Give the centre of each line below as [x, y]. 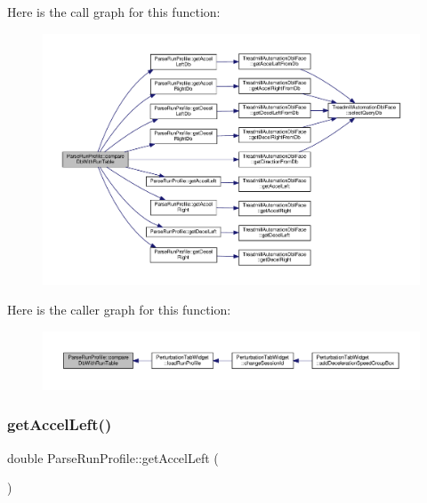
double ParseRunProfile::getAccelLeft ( [113, 457]
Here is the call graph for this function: [114, 12]
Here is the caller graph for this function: [119, 310]
